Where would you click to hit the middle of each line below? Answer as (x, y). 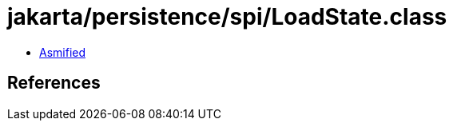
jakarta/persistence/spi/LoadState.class (227, 17)
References (54, 83)
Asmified (63, 52)
